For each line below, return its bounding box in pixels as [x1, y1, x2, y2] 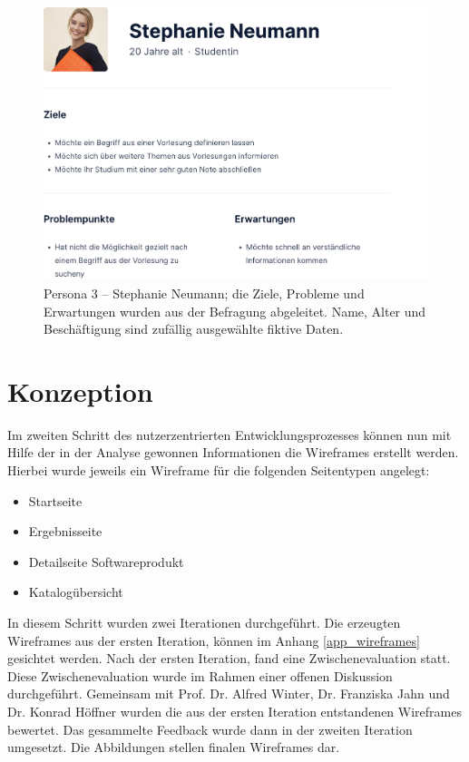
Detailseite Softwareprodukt [28, 552, 184, 571]
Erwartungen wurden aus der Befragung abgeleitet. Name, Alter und [44, 301, 426, 320]
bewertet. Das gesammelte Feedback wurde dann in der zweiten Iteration [7, 719, 413, 738]
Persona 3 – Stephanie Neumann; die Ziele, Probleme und [44, 283, 365, 302]
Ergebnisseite [28, 522, 103, 541]
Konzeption [7, 372, 153, 409]
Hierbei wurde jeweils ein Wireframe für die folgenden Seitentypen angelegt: [7, 461, 430, 479]
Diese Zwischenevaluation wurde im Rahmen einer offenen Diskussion [7, 666, 393, 685]
